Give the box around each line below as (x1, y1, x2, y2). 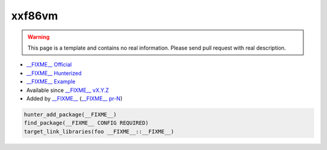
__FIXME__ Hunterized (26, 70, 82, 77)
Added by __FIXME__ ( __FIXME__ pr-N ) (26, 94, 123, 102)
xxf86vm (11, 9, 58, 22)
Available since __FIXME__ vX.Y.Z (26, 86, 109, 94)
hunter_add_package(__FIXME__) (24, 111, 117, 118)
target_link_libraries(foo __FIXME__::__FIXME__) (24, 128, 174, 135)
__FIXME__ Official (26, 61, 72, 68)
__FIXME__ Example (26, 78, 76, 85)
